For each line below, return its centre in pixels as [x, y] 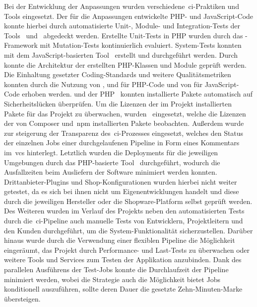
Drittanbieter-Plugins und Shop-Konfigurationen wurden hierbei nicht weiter [121, 181]
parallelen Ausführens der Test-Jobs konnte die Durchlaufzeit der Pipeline [116, 269]
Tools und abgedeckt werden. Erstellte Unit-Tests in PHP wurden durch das [124, 35]
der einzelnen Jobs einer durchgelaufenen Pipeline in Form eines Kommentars [122, 143]
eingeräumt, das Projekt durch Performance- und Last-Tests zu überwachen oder [127, 250]
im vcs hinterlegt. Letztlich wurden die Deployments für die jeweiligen [111, 152]
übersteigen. [22, 298]
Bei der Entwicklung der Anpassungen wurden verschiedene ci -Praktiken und [122, 6]
